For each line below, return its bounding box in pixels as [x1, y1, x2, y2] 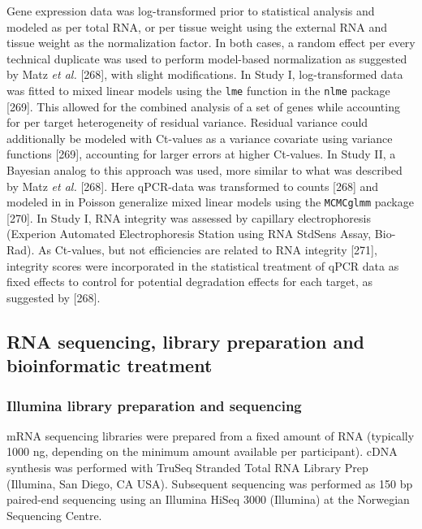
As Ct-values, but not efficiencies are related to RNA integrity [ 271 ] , [38, 241, 377, 258]
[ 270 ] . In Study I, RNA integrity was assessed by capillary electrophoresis [6, 209, 371, 226]
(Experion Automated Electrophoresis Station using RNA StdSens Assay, [6, 225, 372, 242]
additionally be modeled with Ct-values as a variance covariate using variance [6, 129, 393, 146]
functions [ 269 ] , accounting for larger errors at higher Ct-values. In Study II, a [6, 145, 396, 163]
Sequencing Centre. [6, 506, 102, 523]
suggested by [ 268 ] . [6, 288, 101, 306]
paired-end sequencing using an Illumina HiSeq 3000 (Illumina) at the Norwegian [6, 491, 410, 508]
